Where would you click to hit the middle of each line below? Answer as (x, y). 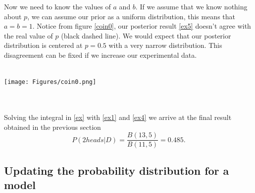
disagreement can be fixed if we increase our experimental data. (101, 55)
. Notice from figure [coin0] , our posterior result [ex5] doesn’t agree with (142, 26)
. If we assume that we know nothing (191, 6)
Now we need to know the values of (57, 6)
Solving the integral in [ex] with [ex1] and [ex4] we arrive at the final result (118, 117)
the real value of (28, 35)
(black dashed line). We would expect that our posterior (146, 35)
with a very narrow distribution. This (165, 45)
